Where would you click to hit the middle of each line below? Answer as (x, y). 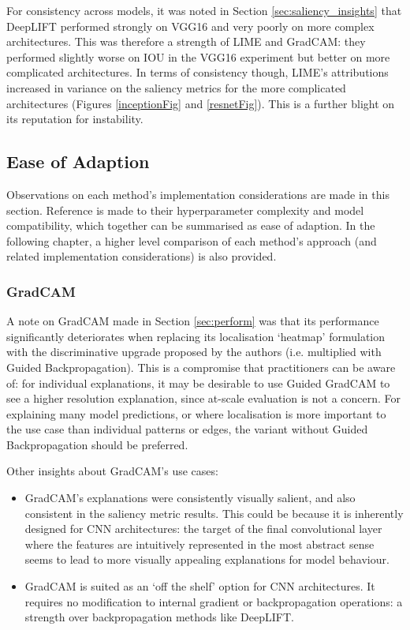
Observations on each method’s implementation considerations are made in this (198, 194)
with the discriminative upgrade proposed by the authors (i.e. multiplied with (194, 352)
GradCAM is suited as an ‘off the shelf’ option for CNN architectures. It (200, 586)
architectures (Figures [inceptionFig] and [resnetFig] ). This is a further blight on (201, 103)
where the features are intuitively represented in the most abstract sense (199, 544)
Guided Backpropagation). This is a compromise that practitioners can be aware (201, 367)
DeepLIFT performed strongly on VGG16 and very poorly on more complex (190, 26)
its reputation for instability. (75, 119)
